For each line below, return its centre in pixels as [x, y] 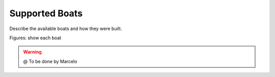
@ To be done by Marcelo [50, 61]
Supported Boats [46, 13]
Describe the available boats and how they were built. [66, 29]
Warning [32, 52]
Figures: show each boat [35, 38]
